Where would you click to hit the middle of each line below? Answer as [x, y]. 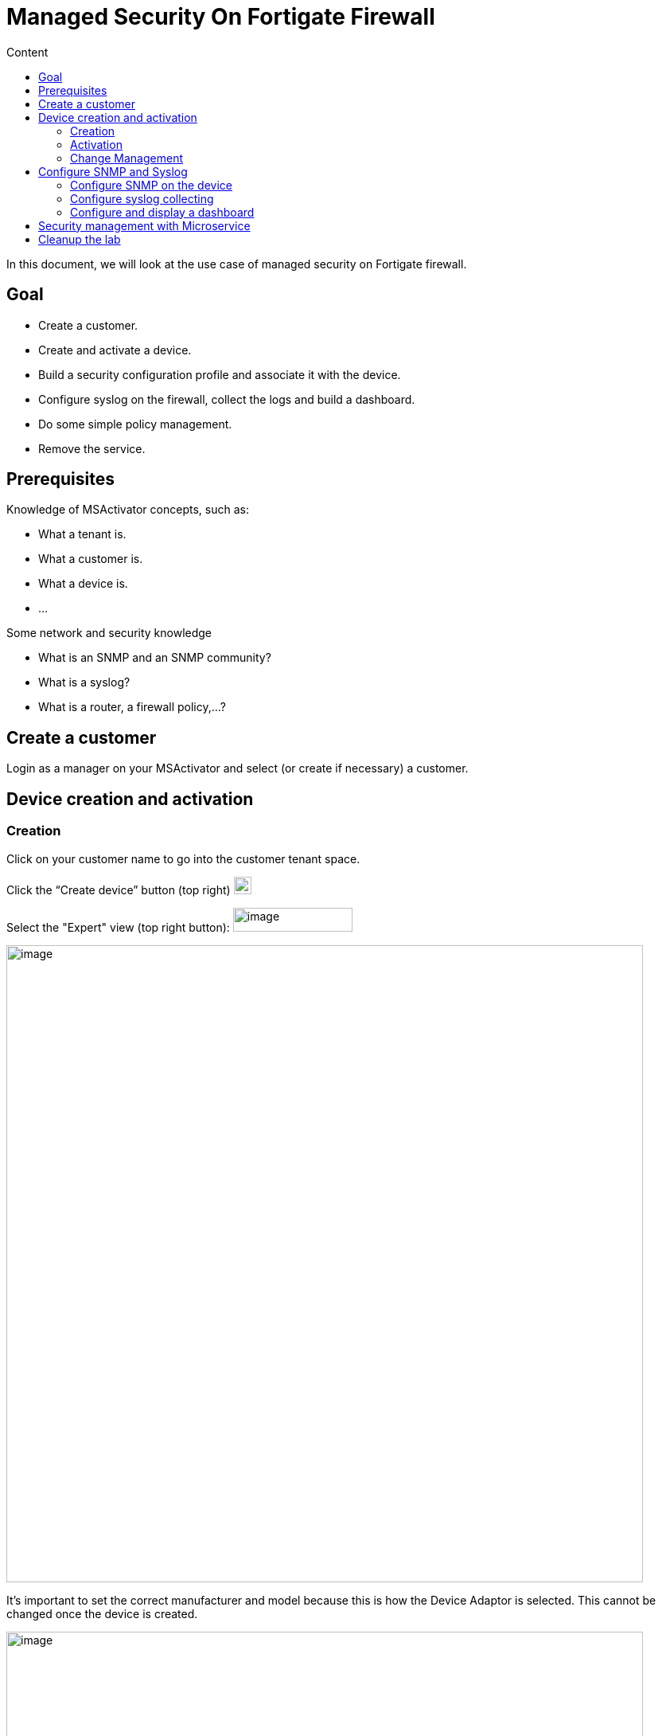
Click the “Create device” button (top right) [119, 890]
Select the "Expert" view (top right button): [118, 927]
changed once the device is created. [102, 1613]
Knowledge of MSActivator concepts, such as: [128, 510]
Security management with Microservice [144, 225]
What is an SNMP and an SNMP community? [155, 658]
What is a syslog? [84, 682]
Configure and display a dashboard [162, 212]
